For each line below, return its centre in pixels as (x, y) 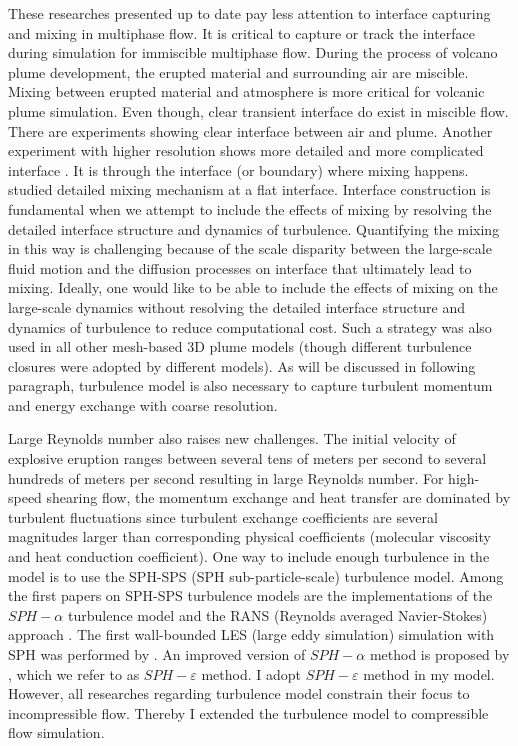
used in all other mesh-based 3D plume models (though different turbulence (240, 346)
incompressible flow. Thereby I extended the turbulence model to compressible (248, 712)
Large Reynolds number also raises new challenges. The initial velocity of (232, 438)
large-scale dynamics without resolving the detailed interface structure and (237, 306)
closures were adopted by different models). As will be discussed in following (242, 365)
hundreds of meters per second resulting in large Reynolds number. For (226, 477)
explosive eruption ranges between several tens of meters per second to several (247, 458)
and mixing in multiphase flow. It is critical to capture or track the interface (242, 32)
